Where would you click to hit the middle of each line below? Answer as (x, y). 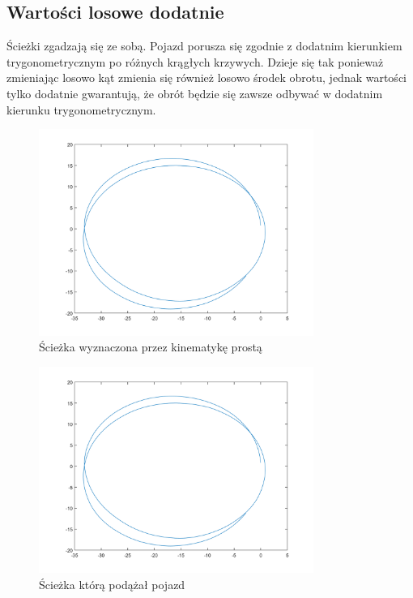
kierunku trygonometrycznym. (81, 109)
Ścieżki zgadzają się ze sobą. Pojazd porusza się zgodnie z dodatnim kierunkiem (204, 46)
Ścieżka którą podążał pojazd (112, 584)
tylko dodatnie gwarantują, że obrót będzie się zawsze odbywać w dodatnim (195, 93)
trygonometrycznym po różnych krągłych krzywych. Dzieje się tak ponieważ (195, 61)
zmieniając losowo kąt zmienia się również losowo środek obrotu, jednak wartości (206, 77)
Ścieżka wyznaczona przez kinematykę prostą (151, 347)
